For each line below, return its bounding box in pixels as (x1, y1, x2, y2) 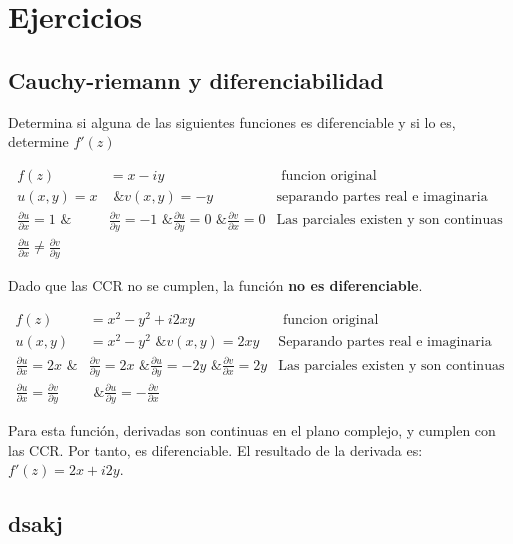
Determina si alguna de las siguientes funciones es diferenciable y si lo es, (8, 111, 456, 132)
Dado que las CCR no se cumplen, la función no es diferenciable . (8, 274, 423, 295)
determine (8, 131, 69, 152)
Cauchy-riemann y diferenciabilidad (8, 64, 384, 95)
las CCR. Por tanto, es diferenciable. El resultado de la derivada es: (8, 439, 423, 460)
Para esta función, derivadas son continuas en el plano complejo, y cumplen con (8, 420, 496, 441)
